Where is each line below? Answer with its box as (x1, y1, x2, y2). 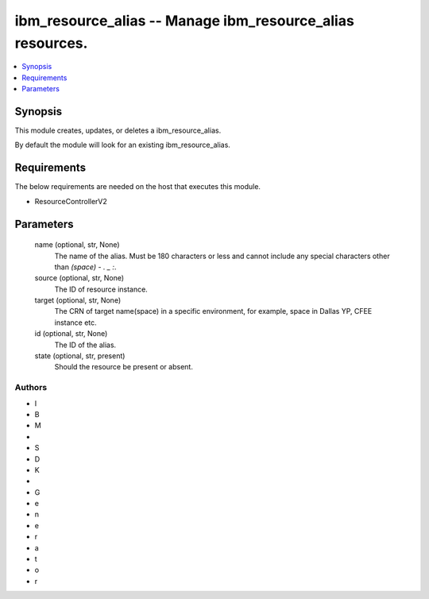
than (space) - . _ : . (54, 262, 117, 272)
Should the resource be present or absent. (54, 362, 194, 372)
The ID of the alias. (54, 340, 117, 350)
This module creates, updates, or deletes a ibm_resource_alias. (14, 126, 222, 135)
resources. (14, 34, 88, 52)
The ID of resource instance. (54, 284, 149, 294)
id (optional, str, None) (34, 329, 108, 338)
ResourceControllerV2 (34, 196, 107, 206)
